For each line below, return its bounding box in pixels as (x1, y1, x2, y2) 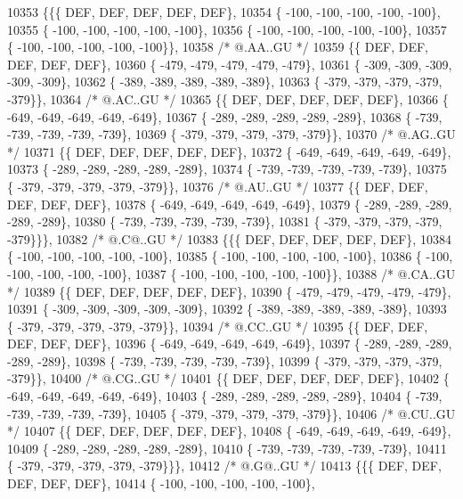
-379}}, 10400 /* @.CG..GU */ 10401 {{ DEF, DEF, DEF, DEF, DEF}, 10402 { (7, 369, 450, 388)
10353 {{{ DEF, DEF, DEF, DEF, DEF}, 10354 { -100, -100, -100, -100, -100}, (7, 3, 441, 20)
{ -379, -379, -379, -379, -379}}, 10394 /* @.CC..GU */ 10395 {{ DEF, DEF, (7, 316, 428, 335)
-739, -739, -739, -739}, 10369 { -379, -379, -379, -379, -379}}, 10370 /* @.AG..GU (7, 125, 456, 143)
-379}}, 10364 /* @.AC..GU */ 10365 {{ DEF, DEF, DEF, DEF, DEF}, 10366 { (7, 89, 449, 108)
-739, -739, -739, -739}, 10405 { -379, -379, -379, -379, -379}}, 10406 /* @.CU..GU (7, 404, 456, 422)
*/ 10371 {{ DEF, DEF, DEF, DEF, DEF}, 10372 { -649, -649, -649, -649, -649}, (7, 142, 451, 160)
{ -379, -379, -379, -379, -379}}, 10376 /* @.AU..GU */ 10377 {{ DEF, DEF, (7, 176, 428, 195)
